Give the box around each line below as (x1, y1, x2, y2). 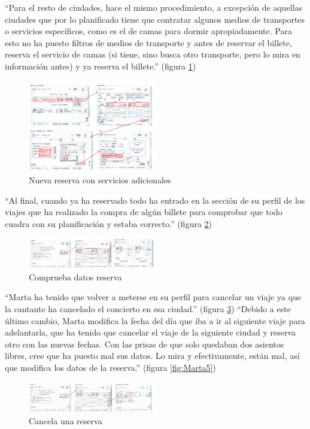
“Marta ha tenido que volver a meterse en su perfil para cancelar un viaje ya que (5, 291, 302, 303)
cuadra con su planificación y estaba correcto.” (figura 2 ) (5, 217, 212, 229)
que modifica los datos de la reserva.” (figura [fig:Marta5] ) (5, 361, 216, 373)
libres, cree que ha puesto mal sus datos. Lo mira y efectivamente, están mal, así (5, 349, 300, 362)
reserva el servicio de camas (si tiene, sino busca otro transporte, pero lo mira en (5, 48, 300, 61)
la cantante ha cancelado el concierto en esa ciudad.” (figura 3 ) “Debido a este (5, 302, 291, 315)
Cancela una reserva (29, 414, 102, 427)
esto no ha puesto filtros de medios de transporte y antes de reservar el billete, (5, 36, 292, 49)
